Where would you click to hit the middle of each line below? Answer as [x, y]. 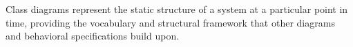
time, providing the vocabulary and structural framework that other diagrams [170, 22]
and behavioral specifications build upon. [93, 36]
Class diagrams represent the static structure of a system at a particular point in [177, 9]
